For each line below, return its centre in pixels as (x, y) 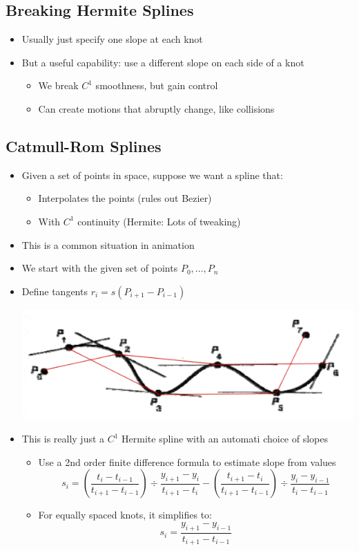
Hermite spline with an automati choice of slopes (225, 439)
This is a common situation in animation (108, 244)
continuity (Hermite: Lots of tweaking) (159, 221)
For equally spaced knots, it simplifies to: (125, 515)
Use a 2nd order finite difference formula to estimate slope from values (187, 461)
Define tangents (55, 291)
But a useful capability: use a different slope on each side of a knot (163, 62)
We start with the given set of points (100, 268)
